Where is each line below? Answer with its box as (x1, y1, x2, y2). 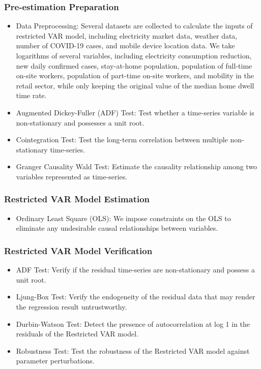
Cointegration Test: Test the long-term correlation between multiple (16, 134, 228, 145)
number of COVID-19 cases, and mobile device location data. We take (16, 40, 235, 51)
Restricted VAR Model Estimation (4, 193, 150, 205)
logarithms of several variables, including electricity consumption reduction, (16, 50, 252, 60)
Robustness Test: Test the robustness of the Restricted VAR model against (16, 345, 250, 356)
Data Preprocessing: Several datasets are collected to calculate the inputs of (16, 20, 253, 31)
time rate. (16, 90, 47, 101)
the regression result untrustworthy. (16, 301, 127, 312)
